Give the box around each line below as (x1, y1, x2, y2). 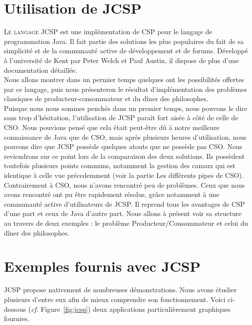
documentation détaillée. (4, 65, 78, 75)
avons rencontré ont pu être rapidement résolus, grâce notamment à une (4, 189, 220, 199)
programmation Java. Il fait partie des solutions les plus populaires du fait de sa (4, 36, 244, 46)
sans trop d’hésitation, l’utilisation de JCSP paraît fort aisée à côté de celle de (4, 112, 238, 123)
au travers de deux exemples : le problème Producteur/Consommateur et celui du (4, 218, 248, 228)
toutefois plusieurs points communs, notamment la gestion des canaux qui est (4, 160, 235, 171)
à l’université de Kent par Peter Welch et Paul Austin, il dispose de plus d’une (4, 55, 239, 65)
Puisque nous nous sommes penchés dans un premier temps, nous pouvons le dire (4, 103, 248, 113)
